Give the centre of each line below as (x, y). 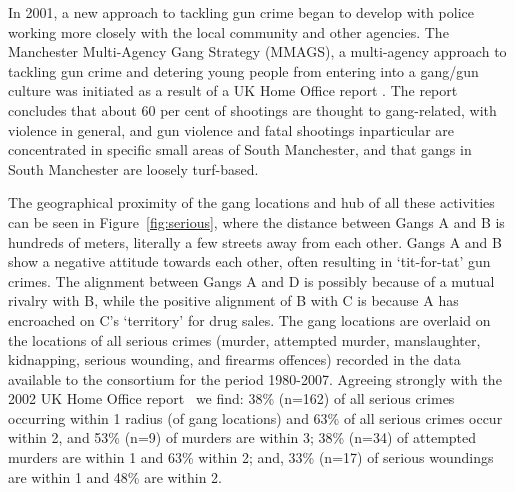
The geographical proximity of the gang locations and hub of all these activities (251, 202)
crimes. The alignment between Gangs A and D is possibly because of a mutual (251, 280)
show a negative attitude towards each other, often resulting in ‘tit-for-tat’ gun (249, 261)
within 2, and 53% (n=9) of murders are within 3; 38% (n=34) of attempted (242, 437)
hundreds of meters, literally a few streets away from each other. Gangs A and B (255, 241)
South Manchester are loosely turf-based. (133, 168)
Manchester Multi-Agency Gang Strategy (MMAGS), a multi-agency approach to (257, 51)
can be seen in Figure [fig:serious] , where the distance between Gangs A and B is (256, 221)
